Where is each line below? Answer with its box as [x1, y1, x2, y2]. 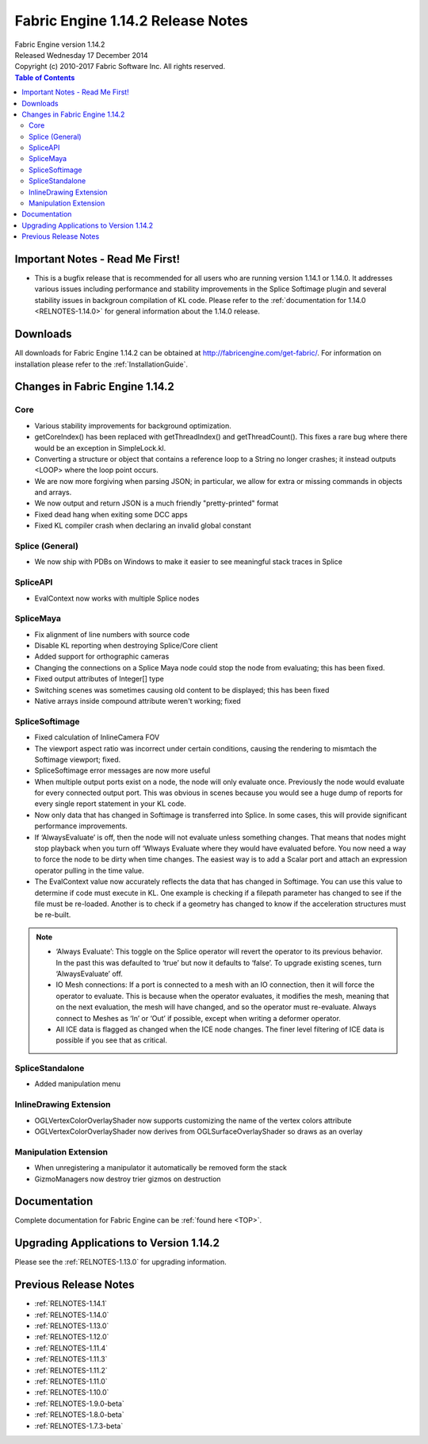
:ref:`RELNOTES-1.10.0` [34, 1388, 109, 1397]
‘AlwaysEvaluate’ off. [55, 969, 123, 978]
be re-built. [34, 910, 71, 920]
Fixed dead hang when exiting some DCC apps [34, 509, 188, 519]
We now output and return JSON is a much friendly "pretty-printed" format [34, 498, 279, 508]
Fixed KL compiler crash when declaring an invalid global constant [34, 520, 251, 531]
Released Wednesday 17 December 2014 [14, 50, 148, 60]
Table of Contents [14, 72, 75, 83]
